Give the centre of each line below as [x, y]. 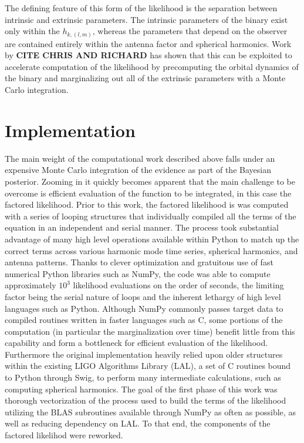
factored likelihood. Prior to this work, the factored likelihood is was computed [147, 204]
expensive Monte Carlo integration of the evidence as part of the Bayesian [138, 170]
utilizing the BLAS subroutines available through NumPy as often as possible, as [150, 412]
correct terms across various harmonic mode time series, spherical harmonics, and [151, 250]
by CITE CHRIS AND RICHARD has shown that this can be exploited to [148, 55]
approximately [31, 285]
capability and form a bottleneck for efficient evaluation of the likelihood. [136, 343]
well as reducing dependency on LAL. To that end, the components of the [138, 423]
